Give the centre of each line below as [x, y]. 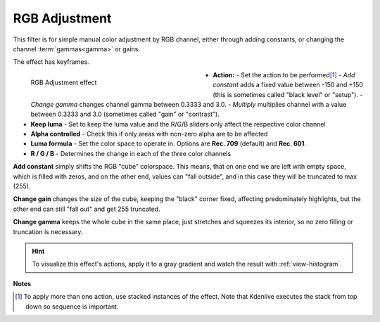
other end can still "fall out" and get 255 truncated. [87, 209]
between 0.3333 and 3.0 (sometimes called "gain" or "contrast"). [125, 114]
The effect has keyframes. [51, 62]
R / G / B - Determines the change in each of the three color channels [131, 153]
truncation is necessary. [48, 231]
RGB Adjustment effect [64, 82]
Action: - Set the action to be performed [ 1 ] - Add [284, 75]
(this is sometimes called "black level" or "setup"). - [288, 94]
